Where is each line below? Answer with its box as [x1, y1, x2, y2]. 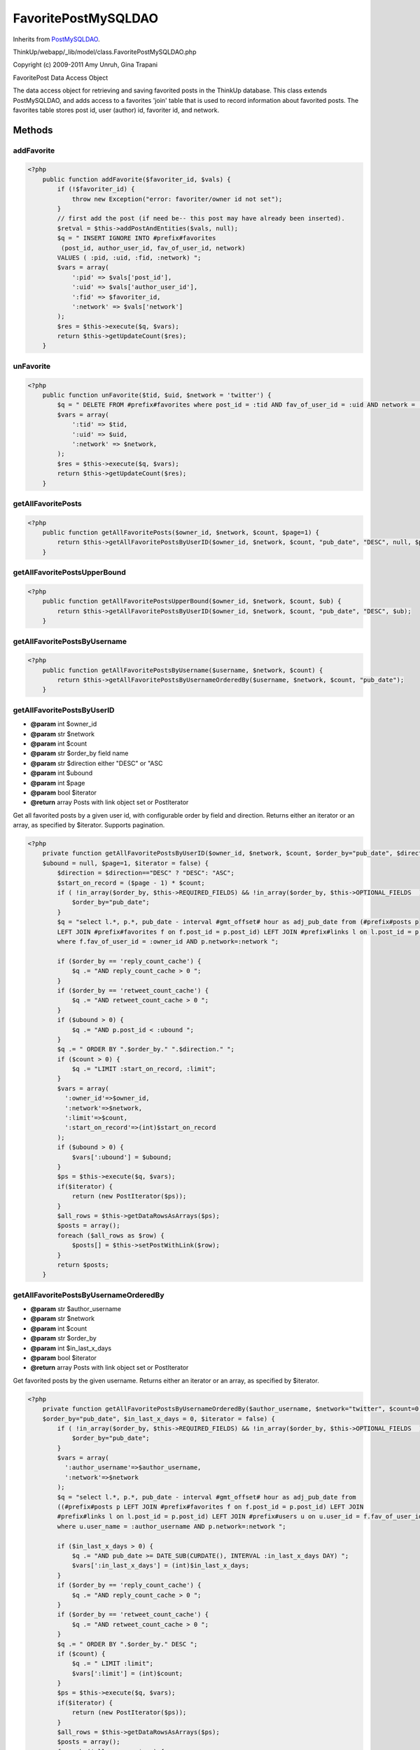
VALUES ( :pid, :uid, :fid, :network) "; [57, 253, 202, 262]
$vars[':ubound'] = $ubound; [71, 1153, 172, 1161]
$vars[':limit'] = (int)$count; [71, 1669, 183, 1677]
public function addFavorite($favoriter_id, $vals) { [42, 175, 231, 183]
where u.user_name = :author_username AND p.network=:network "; [57, 1522, 286, 1530]
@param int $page [30, 778, 85, 787]
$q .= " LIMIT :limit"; [71, 1660, 154, 1667]
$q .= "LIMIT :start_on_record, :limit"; [71, 1065, 216, 1073]
